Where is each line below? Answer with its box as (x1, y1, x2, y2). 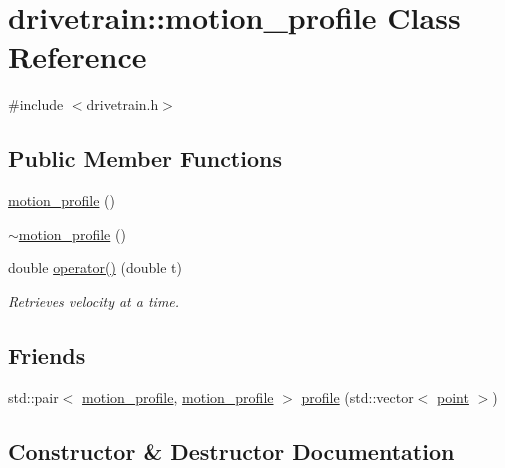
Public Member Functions (8, 143, 282, 174)
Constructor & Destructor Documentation (8, 435, 455, 466)
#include (8, 94, 64, 115)
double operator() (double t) (8, 257, 182, 278)
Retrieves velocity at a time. (8, 290, 180, 311)
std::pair (8, 386, 59, 407)
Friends (8, 339, 86, 370)
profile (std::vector (301, 386, 414, 407)
